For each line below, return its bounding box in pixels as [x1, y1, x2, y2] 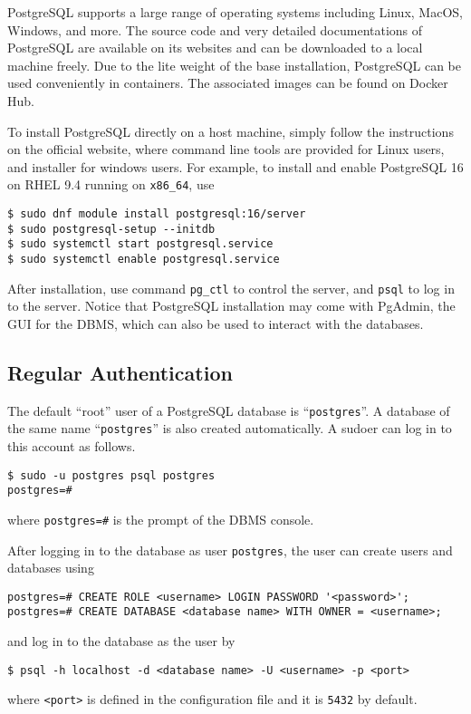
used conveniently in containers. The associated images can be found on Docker [7, 73, 448, 92]
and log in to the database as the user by [7, 632, 235, 651]
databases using [7, 558, 94, 577]
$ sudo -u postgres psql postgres [7, 468, 216, 482]
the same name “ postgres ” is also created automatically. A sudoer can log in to [7, 419, 452, 438]
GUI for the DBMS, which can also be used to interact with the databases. [7, 314, 424, 333]
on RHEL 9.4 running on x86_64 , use [7, 175, 215, 194]
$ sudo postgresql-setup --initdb [7, 222, 216, 236]
